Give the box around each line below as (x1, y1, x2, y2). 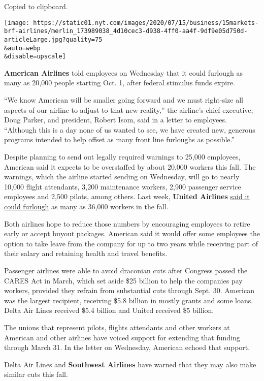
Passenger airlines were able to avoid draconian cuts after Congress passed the (4, 265, 248, 275)
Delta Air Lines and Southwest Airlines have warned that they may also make (4, 359, 256, 369)
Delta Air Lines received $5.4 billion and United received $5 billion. (4, 305, 214, 315)
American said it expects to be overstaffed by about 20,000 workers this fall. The (4, 161, 256, 172)
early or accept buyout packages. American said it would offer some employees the (4, 228, 260, 239)
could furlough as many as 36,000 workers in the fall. (4, 201, 169, 211)
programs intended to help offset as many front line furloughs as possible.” (4, 134, 235, 145)
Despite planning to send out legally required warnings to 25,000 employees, (4, 151, 241, 162)
